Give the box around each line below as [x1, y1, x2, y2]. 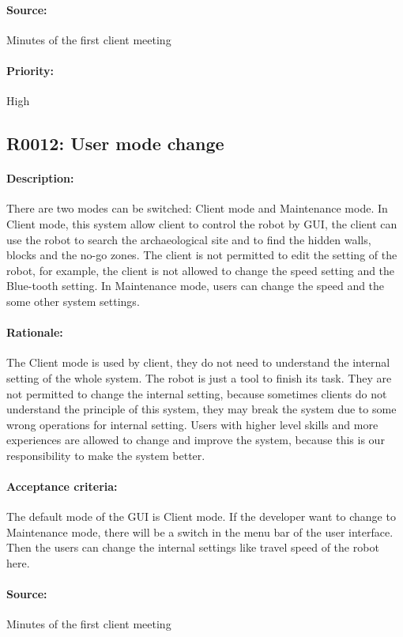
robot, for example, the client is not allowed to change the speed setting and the [6, 262, 395, 278]
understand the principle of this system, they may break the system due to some [6, 401, 397, 417]
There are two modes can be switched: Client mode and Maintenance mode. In [6, 200, 388, 217]
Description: [6, 170, 74, 187]
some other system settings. [6, 292, 140, 309]
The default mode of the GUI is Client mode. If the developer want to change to [6, 508, 396, 525]
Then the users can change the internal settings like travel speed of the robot [6, 539, 379, 556]
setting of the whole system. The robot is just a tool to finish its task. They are [6, 369, 392, 386]
